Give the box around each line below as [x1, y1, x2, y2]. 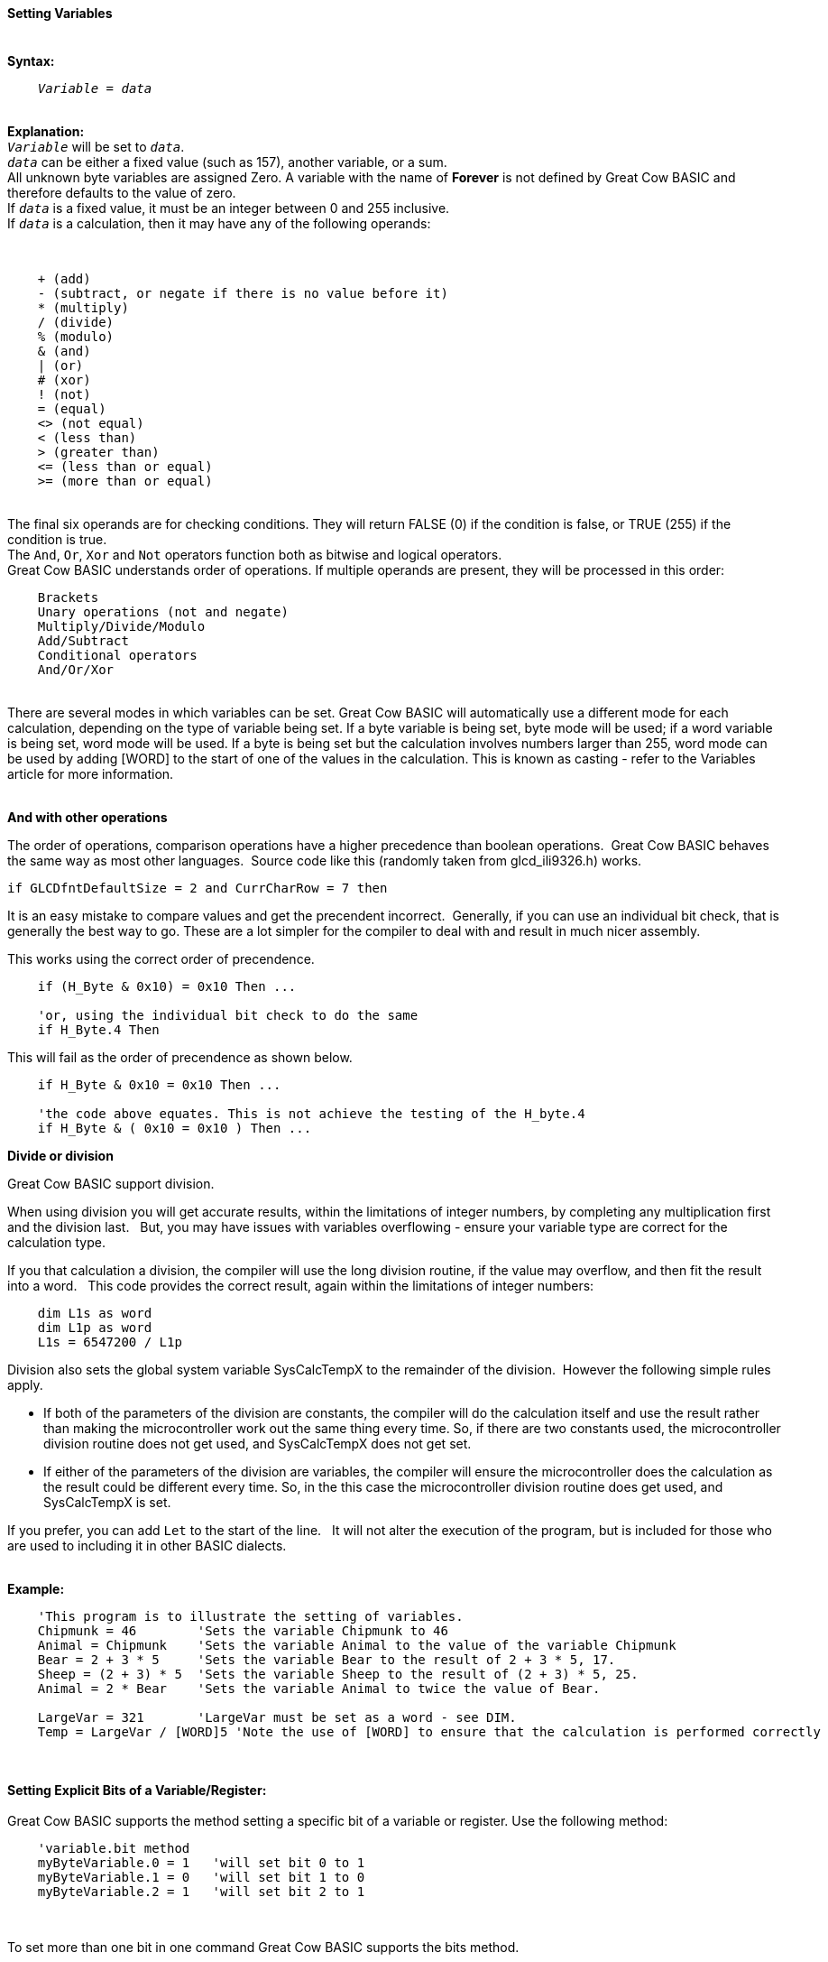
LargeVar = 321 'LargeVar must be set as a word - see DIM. [37, 1709, 517, 1725]
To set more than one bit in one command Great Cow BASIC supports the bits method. [7, 1939, 520, 1955]
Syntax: [7, 52, 55, 69]
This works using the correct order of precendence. [7, 950, 315, 967]
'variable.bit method [37, 1840, 190, 1856]
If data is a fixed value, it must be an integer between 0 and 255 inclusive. [7, 199, 450, 216]
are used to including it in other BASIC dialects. [7, 1537, 287, 1553]
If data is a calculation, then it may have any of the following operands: [7, 215, 431, 231]
